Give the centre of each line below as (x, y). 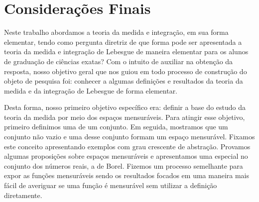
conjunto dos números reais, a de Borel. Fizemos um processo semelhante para (124, 165)
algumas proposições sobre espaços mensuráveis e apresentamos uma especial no (126, 156)
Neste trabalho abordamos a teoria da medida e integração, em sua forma (116, 32)
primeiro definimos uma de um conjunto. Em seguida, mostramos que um (116, 127)
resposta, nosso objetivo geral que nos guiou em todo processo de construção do (126, 71)
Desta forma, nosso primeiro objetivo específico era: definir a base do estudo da (125, 107)
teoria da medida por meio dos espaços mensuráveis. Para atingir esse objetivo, (125, 117)
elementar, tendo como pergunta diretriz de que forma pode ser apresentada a (123, 42)
